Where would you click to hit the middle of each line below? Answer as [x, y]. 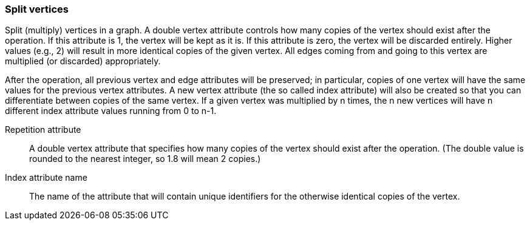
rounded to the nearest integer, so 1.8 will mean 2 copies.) [145, 159]
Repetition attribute [43, 130]
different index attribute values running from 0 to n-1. [111, 111]
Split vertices [37, 9]
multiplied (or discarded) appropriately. [83, 61]
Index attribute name [46, 178]
